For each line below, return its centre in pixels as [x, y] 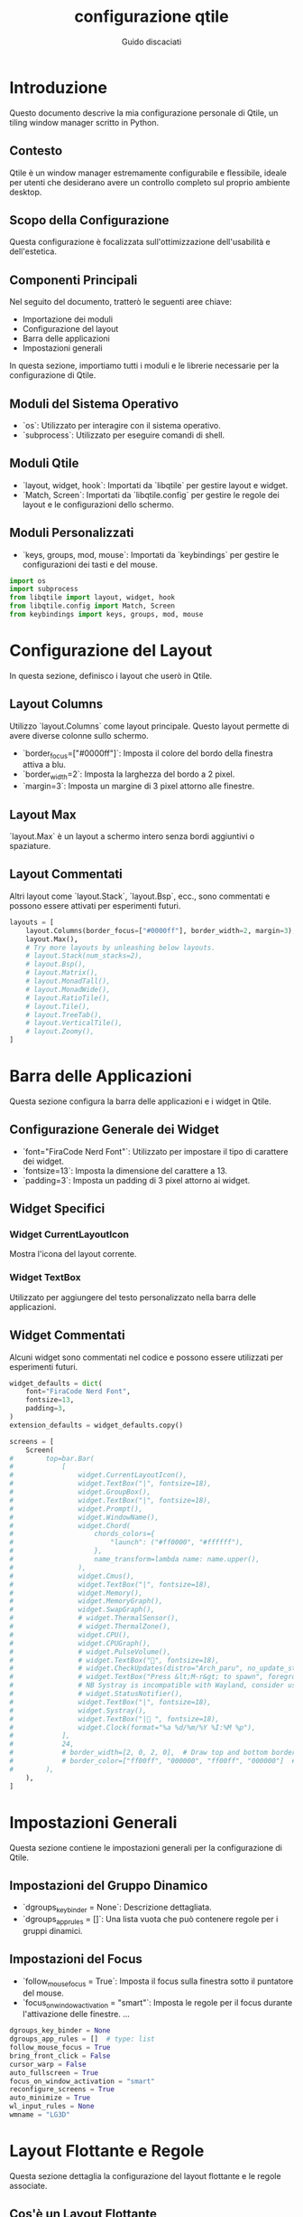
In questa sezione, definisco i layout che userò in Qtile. [111, 675]
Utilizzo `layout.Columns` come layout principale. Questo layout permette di [149, 726]
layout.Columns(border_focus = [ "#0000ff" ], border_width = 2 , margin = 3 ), [161, 930]
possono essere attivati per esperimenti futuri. [95, 905]
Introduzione [59, 87]
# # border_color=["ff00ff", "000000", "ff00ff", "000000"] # [153, 1761]
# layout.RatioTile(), [68, 998]
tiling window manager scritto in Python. [84, 122]
